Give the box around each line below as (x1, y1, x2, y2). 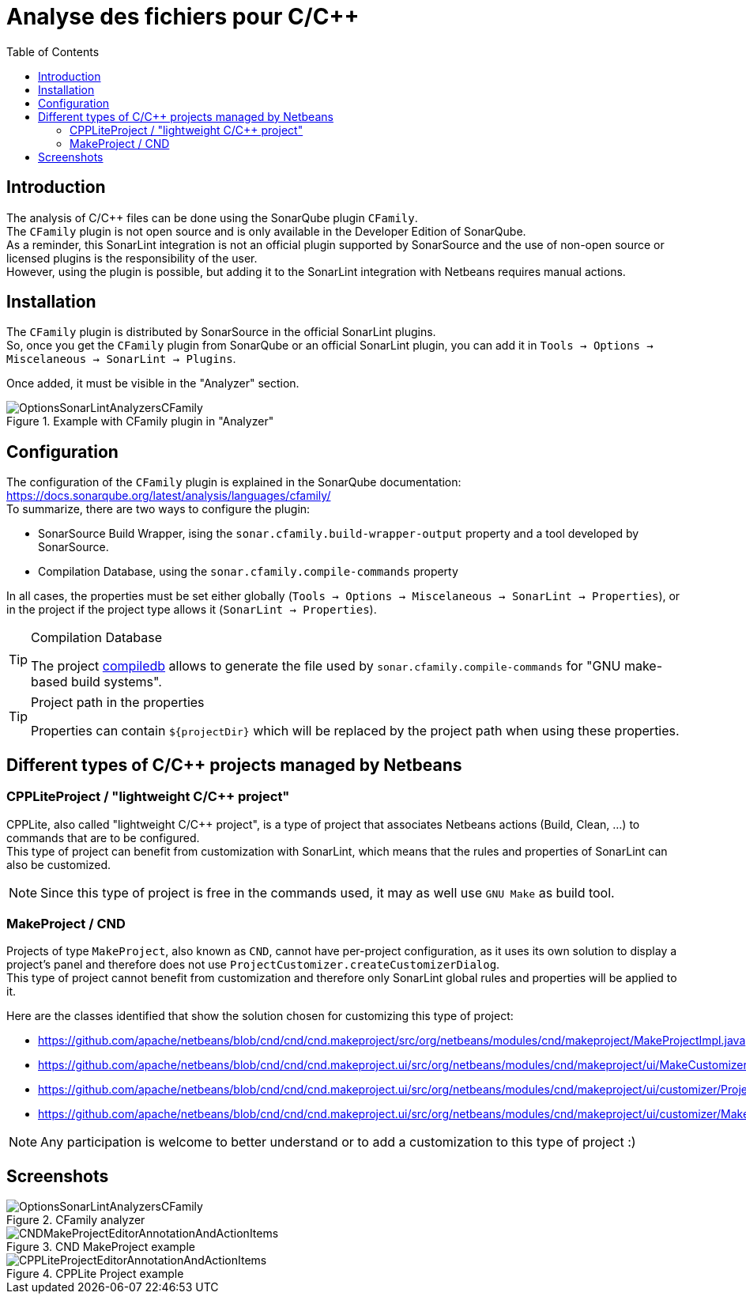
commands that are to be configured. (6, 830, 200, 845)
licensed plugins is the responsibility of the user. (6, 251, 258, 265)
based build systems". (31, 674, 162, 690)
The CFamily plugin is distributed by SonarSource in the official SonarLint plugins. (6, 325, 436, 339)
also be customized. (6, 857, 111, 871)
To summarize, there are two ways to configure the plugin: (6, 502, 311, 516)
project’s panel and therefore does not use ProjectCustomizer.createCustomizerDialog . (6, 958, 500, 972)
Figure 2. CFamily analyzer (6, 1213, 145, 1227)
